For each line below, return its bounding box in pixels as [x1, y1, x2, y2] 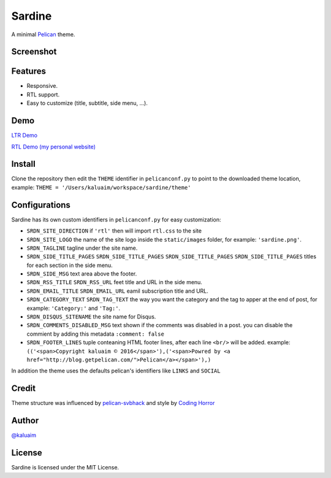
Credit [11, 384, 36, 394]
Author [11, 415, 39, 426]
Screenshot [11, 47, 57, 57]
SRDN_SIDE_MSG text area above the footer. [26, 270, 137, 277]
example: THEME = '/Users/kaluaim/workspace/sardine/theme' [11, 183, 191, 191]
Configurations [11, 199, 70, 210]
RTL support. [26, 91, 60, 98]
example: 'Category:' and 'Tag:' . [26, 304, 121, 312]
